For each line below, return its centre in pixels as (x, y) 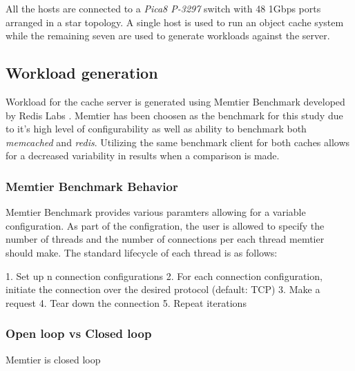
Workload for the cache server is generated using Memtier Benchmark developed (175, 101)
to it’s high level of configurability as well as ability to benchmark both (156, 129)
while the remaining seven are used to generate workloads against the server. (168, 36)
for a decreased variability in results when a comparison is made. (143, 156)
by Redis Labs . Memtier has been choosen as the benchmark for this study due (174, 115)
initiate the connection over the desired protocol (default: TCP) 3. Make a (163, 289)
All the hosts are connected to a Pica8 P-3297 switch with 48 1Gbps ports (163, 8)
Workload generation (82, 73)
